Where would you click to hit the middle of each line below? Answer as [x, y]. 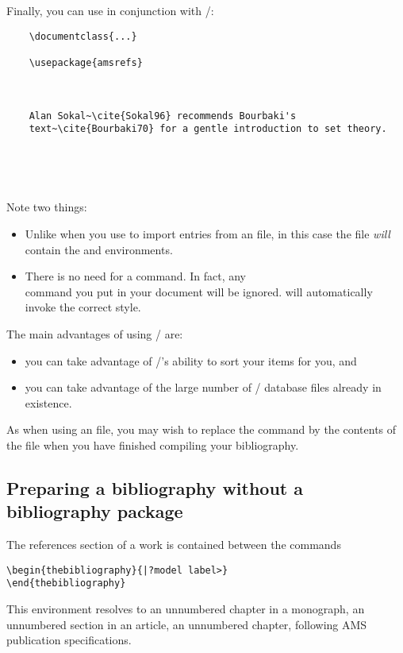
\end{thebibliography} [66, 583]
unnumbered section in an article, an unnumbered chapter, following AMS [187, 624]
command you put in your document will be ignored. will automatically [199, 291]
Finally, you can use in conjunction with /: [110, 10]
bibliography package [95, 511]
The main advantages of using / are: [95, 334]
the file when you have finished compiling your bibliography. [153, 445]
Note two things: [47, 207]
